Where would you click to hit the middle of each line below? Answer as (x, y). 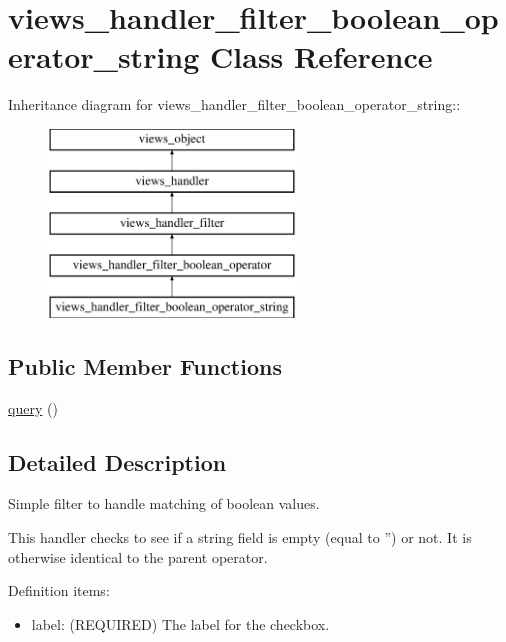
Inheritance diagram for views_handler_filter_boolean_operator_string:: (234, 104)
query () (33, 407)
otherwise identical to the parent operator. (138, 556)
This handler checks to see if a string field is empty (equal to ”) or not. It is (240, 537)
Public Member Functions (145, 365)
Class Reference (321, 56)
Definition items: (59, 590)
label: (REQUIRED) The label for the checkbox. (180, 623)
